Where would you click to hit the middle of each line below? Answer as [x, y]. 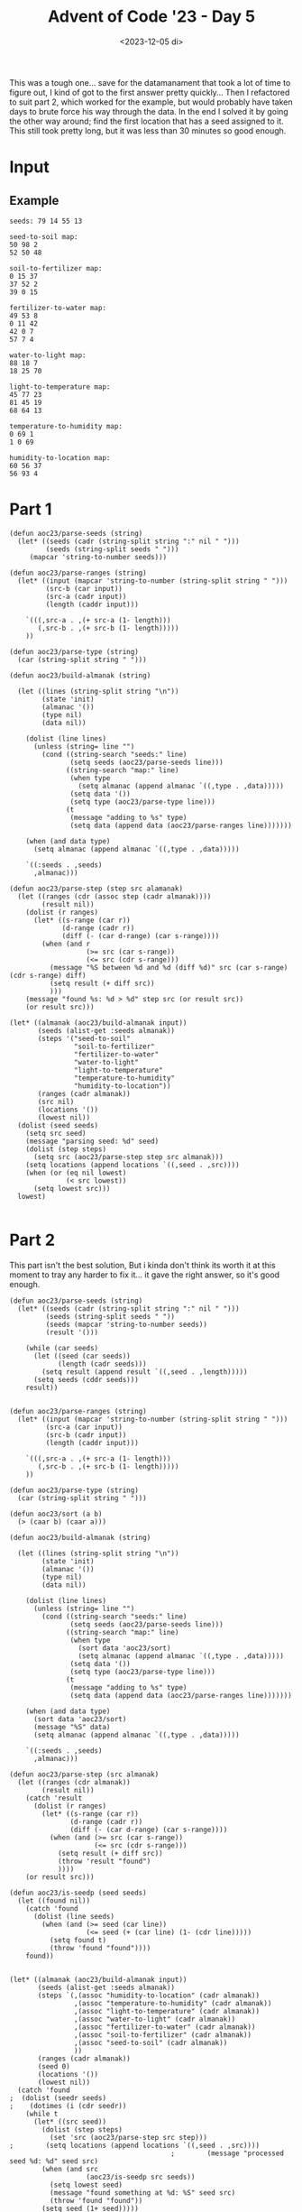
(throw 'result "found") [104, 1861]
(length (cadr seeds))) [102, 1364]
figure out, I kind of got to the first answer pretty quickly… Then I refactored [150, 92]
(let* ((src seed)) [69, 2122]
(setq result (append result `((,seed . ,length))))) [145, 1372]
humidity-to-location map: [60, 457]
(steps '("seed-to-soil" [84, 1038]
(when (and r [66, 944]
